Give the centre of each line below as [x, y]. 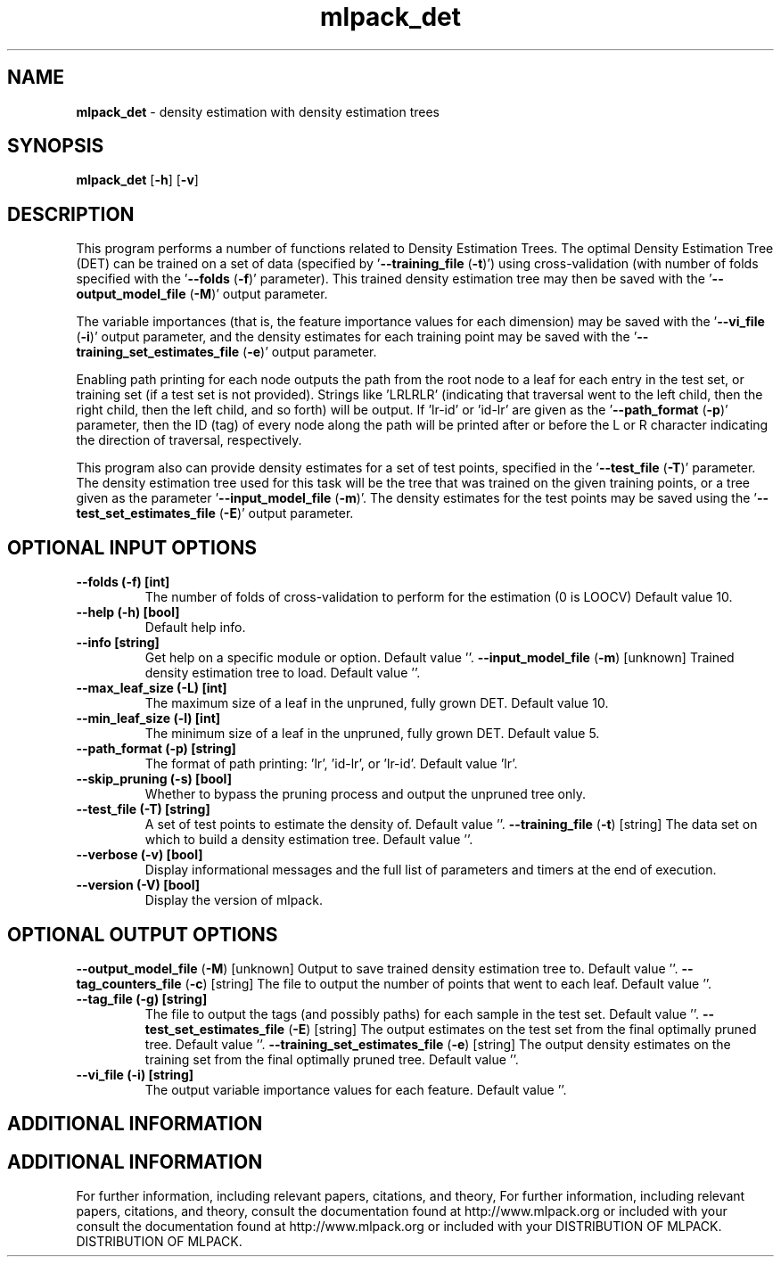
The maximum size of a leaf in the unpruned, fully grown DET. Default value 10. [377, 703]
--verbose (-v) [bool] [140, 855]
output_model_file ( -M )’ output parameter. [202, 294]
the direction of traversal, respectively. [189, 440]
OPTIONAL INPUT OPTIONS [132, 547]
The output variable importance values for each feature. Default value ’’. [356, 1089]
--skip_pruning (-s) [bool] [154, 779]
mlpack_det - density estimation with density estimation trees [258, 111]
